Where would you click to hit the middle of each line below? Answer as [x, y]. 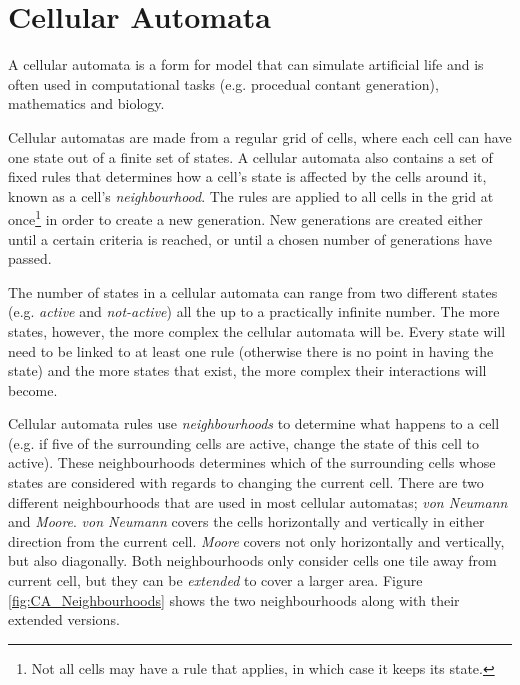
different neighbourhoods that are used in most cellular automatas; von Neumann [258, 501]
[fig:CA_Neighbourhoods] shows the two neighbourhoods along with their [234, 599]
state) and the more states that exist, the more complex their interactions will [247, 370]
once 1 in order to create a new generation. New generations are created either [245, 217]
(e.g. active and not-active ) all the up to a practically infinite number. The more [254, 311]
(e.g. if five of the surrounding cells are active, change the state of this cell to [243, 442]
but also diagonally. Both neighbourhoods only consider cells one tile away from [252, 560]
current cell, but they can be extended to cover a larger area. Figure [215, 580]
